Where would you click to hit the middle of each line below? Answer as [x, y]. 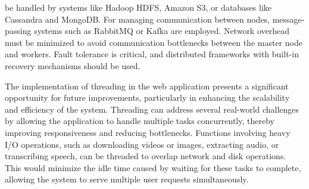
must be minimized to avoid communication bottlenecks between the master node [154, 42]
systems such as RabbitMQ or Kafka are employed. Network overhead [162, 31]
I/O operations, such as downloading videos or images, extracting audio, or [142, 144]
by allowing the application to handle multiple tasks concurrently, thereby [140, 121]
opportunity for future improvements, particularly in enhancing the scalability [147, 97]
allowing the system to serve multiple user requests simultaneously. [127, 179]
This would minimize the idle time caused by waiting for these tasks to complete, [153, 167]
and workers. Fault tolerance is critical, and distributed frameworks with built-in [152, 54]
